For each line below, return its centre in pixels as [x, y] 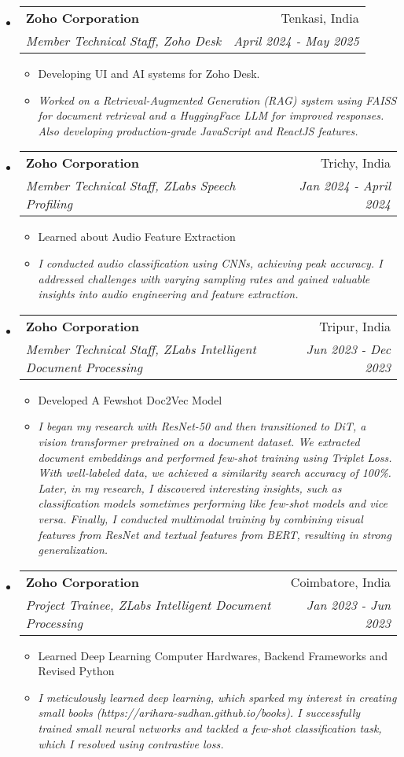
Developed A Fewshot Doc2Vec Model [130, 399]
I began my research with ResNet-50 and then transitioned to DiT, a [202, 426]
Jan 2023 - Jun [348, 604]
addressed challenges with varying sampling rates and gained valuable [204, 278]
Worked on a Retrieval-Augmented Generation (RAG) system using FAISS [217, 100]
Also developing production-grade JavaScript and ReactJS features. [198, 130]
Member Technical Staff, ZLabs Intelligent [141, 349]
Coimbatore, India [340, 582]
